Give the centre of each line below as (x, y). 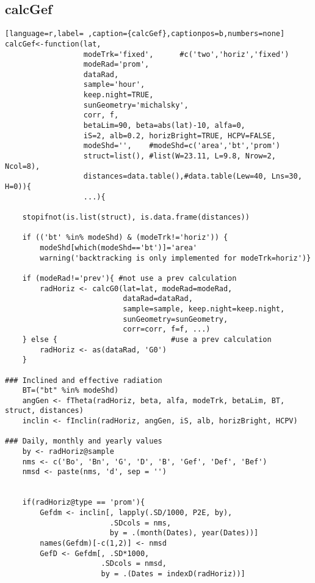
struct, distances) (44, 411)
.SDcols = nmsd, (134, 564)
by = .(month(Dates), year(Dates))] (184, 533)
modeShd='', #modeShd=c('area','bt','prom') (182, 146)
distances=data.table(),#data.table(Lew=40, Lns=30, (193, 176)
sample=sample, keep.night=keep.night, (204, 309)
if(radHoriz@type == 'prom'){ (84, 503)
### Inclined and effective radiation (84, 380)
